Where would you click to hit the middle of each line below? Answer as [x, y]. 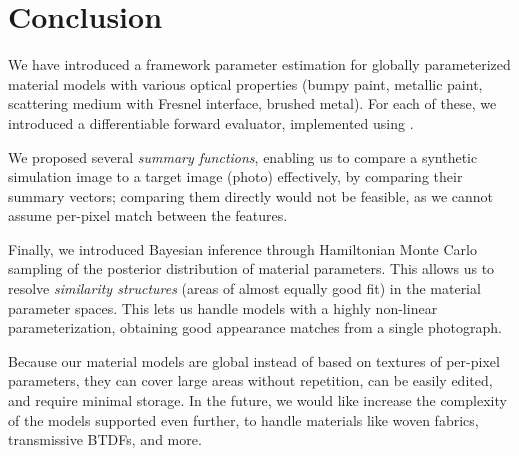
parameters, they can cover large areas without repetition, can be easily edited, [250, 380]
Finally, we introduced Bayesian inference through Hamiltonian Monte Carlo [242, 248]
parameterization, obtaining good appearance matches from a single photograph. [255, 327]
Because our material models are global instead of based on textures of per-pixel [254, 360]
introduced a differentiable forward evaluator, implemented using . [211, 122]
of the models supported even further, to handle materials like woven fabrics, [243, 419]
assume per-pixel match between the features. [148, 215]
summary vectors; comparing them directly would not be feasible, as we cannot [250, 195]
